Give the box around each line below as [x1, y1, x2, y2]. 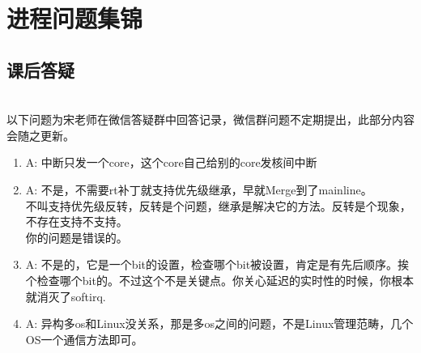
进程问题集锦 [6, 2, 143, 35]
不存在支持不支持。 [25, 213, 128, 230]
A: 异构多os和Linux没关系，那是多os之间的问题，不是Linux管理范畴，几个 [25, 315, 414, 332]
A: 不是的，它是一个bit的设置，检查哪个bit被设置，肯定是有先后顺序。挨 [25, 256, 410, 273]
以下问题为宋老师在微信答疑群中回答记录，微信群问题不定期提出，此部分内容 [6, 111, 415, 128]
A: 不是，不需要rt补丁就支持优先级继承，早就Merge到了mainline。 [25, 181, 372, 198]
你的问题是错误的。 [25, 228, 128, 245]
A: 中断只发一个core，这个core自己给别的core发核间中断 [25, 154, 317, 171]
